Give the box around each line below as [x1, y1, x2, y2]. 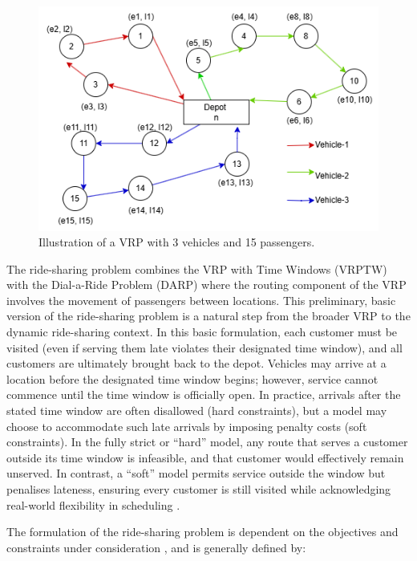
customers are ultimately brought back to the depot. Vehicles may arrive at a [6, 355, 387, 372]
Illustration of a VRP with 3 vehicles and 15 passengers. [38, 234, 315, 250]
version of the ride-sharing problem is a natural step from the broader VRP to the [6, 307, 411, 324]
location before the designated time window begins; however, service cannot [6, 370, 379, 387]
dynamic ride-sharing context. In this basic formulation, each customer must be [6, 323, 398, 340]
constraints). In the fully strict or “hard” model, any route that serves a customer [6, 433, 408, 450]
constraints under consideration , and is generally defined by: [6, 539, 306, 555]
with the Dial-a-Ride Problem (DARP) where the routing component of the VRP [6, 276, 407, 293]
